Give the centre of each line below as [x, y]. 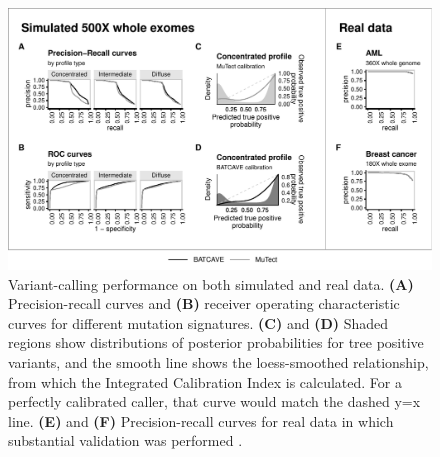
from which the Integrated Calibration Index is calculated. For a [205, 381]
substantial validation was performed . [125, 440]
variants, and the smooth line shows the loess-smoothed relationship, [218, 362]
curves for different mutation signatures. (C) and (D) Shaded [198, 322]
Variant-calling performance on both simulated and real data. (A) [211, 283]
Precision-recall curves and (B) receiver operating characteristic [204, 303]
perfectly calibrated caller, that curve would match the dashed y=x [214, 401]
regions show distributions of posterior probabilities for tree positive [216, 342]
